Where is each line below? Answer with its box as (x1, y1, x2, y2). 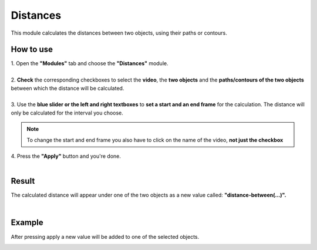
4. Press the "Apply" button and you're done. (11, 153, 122, 160)
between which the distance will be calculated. (11, 85, 124, 92)
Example (11, 218, 43, 228)
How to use (11, 45, 53, 55)
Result (11, 176, 35, 186)
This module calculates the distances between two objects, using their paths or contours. (11, 29, 227, 36)
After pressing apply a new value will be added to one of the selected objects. (11, 233, 200, 240)
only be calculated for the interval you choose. (11, 109, 123, 116)
